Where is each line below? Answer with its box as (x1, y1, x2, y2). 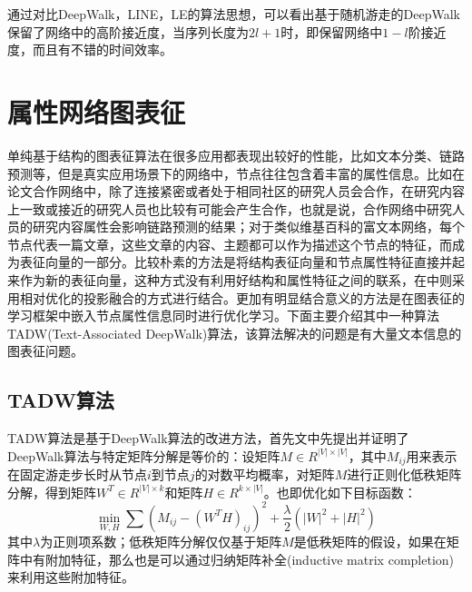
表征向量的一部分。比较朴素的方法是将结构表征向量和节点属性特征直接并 (19, 252, 452, 271)
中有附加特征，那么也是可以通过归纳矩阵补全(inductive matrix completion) (19, 549, 454, 568)
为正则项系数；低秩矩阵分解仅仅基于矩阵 (40, 531, 282, 550)
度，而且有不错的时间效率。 (7, 40, 172, 59)
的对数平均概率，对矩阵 (194, 465, 335, 484)
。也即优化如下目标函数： (263, 482, 417, 501)
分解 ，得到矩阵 (7, 482, 96, 501)
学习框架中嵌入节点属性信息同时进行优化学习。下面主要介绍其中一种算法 (7, 306, 439, 325)
